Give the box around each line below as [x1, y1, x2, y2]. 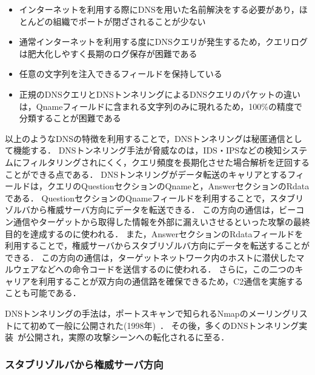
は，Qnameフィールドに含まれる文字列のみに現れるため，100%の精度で [19, 100, 303, 112]
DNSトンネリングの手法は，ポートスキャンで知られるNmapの [5, 307, 248, 320]
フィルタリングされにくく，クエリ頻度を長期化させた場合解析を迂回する [21, 155, 310, 168]
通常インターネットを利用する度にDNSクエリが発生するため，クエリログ [19, 35, 308, 48]
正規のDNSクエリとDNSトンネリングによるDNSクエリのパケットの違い [19, 87, 301, 100]
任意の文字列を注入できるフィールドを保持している [19, 67, 222, 80]
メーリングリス [248, 307, 308, 320]
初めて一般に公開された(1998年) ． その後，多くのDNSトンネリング [30, 319, 299, 331]
